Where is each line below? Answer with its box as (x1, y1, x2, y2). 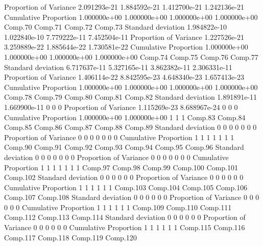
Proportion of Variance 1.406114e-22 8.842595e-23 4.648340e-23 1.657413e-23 (4, 72, 245, 82)
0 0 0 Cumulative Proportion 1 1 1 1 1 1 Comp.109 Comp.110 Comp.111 (4, 202, 232, 212)
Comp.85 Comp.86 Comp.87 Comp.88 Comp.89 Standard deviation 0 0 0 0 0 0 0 (4, 122, 257, 132)
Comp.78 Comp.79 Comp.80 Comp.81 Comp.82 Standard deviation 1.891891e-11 (4, 92, 257, 102)
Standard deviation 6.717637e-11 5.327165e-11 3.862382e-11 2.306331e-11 (4, 61, 232, 72)
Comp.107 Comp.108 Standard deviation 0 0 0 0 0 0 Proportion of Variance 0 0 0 (4, 192, 259, 203)
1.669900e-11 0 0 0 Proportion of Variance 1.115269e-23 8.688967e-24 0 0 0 (4, 101, 238, 112)
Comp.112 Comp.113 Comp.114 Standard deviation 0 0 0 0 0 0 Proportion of (4, 212, 246, 222)
